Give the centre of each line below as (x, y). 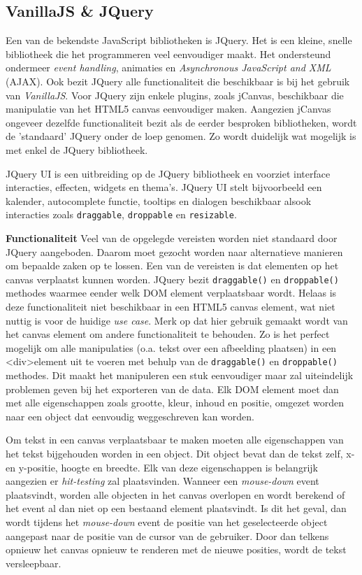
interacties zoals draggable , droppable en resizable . (121, 214)
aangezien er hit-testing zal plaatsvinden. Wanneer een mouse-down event (162, 481)
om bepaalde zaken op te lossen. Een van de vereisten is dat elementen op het (172, 265)
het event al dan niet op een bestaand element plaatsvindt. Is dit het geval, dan (176, 508)
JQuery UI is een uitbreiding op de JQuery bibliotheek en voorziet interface (168, 173)
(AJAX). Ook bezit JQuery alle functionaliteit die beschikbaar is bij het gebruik (178, 81)
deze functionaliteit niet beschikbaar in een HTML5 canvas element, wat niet (171, 307)
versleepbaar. (34, 563)
